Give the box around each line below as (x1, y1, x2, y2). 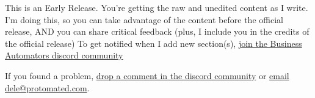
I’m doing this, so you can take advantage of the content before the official (5, 13, 283, 26)
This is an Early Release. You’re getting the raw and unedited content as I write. (5, 1, 308, 13)
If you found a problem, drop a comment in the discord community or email (5, 69, 289, 82)
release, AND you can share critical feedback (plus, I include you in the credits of (5, 25, 310, 38)
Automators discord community (5, 49, 123, 61)
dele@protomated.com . (5, 81, 90, 94)
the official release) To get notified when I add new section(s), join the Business (5, 37, 302, 49)
